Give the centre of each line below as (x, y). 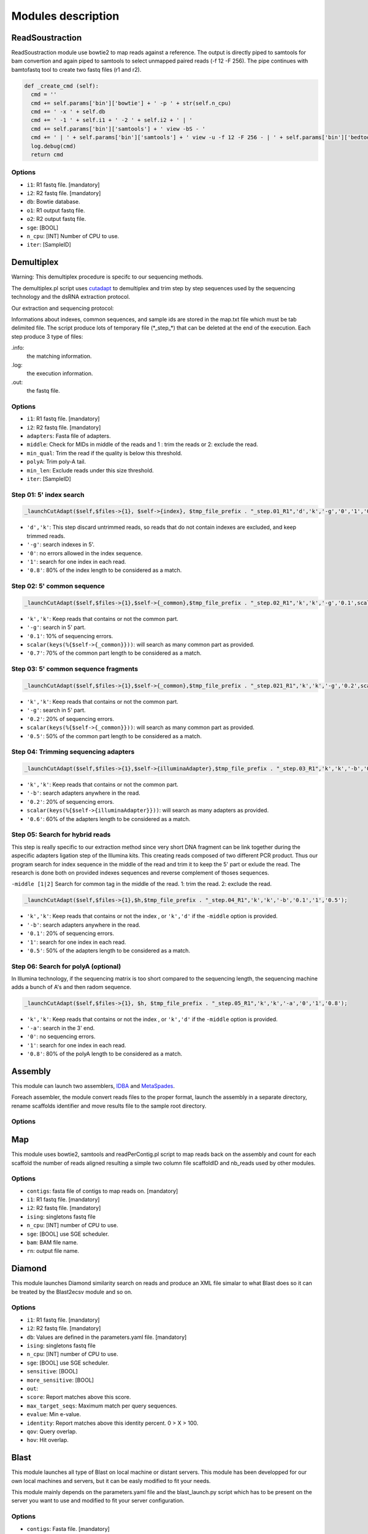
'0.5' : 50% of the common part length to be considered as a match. (114, 736)
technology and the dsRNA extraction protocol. (71, 297)
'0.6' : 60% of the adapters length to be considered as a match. (109, 819)
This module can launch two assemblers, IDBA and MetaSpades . (93, 1085)
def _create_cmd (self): (62, 86)
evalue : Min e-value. (54, 1414)
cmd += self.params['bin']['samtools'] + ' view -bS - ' (118, 129)
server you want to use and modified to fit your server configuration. (98, 1501)
